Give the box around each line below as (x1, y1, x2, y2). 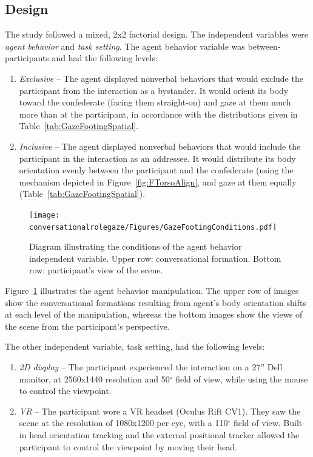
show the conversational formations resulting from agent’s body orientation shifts (5, 296, 306, 309)
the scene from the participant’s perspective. (5, 319, 170, 332)
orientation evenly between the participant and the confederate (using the (19, 164, 294, 176)
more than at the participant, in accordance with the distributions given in (19, 107, 298, 120)
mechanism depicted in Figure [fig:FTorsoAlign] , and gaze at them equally (19, 175, 297, 188)
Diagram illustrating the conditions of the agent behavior (29, 240, 242, 253)
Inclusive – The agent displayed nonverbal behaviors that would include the (19, 139, 301, 152)
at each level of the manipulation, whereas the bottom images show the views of (5, 308, 303, 321)
